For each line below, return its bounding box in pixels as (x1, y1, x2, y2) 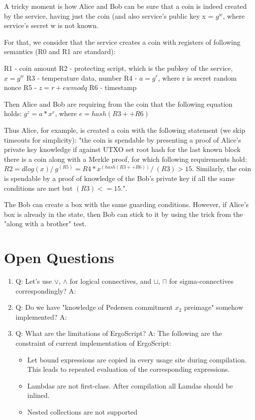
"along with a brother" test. (4, 218, 87, 229)
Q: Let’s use (15, 276, 52, 286)
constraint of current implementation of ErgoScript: (15, 337, 171, 348)
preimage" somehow (184, 302, 244, 312)
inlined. (27, 390, 50, 400)
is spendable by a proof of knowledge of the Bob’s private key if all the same (4, 173, 235, 183)
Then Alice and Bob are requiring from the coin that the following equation (4, 98, 233, 109)
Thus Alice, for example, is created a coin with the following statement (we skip (4, 124, 245, 135)
